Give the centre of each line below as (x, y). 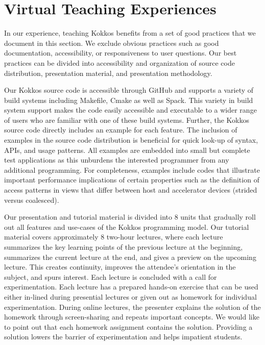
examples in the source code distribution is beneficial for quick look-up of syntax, (131, 140)
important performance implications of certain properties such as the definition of (132, 180)
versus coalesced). (32, 200)
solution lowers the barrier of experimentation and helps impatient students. (123, 337)
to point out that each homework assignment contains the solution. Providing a (128, 326)
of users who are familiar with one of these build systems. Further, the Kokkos (127, 120)
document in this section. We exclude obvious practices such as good (112, 43)
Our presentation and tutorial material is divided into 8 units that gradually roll (130, 217)
